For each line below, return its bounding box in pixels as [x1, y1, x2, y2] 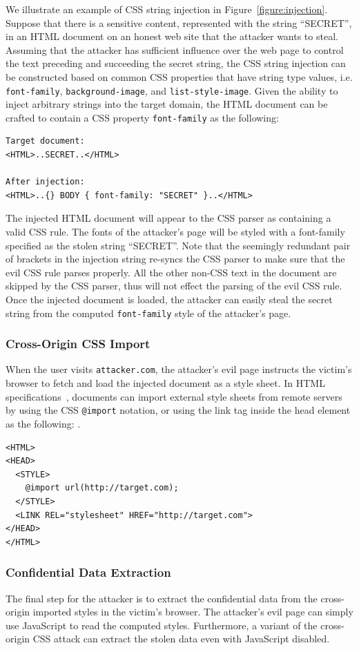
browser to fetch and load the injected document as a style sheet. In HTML [6, 376, 325, 390]
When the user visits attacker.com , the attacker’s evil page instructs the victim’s [6, 362, 352, 376]
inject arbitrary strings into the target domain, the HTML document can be [6, 97, 328, 111]
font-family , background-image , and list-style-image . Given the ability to [6, 83, 338, 97]
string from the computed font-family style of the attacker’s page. [6, 305, 291, 320]
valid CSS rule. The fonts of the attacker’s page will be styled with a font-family [6, 224, 345, 239]
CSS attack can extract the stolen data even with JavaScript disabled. [32, 631, 330, 646]
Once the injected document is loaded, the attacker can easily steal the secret [6, 292, 333, 306]
